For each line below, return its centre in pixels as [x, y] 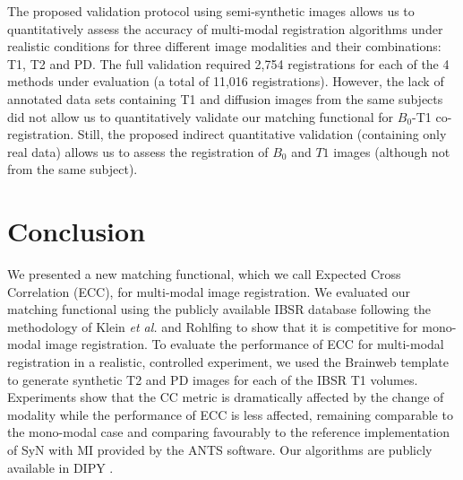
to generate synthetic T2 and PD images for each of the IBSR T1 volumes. [213, 379]
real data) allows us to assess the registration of [138, 151]
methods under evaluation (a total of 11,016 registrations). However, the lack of [226, 81]
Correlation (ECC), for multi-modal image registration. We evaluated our [209, 291]
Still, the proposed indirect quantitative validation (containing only [262, 134]
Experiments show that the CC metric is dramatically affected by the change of [226, 397]
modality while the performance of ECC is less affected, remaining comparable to [230, 414]
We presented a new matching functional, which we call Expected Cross [204, 274]
